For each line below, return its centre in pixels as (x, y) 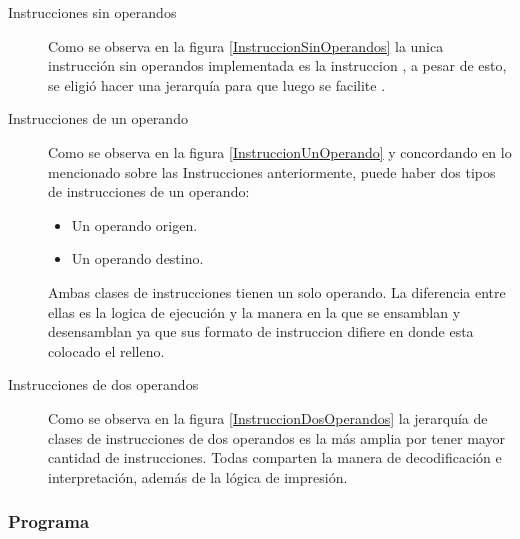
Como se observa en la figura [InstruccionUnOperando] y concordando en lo (280, 151)
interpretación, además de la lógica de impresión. (198, 476)
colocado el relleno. (106, 350)
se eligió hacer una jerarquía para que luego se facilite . (217, 84)
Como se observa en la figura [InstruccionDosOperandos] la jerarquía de (268, 417)
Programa (49, 521)
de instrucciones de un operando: (149, 191)
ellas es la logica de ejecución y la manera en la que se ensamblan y (254, 311)
